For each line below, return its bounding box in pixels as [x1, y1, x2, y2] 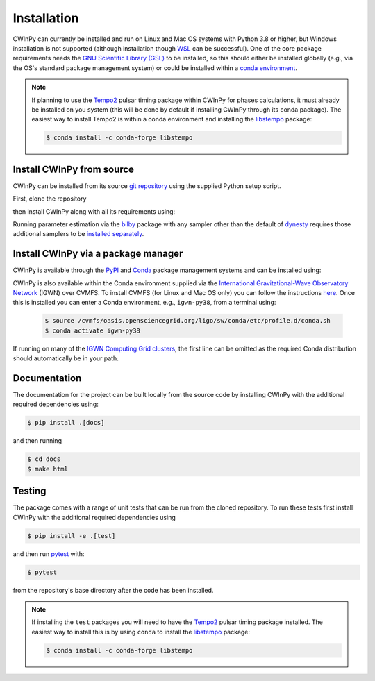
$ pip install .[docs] [27, 419, 105, 427]
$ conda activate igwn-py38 [44, 326, 140, 335]
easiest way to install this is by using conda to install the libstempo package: [31, 628, 250, 636]
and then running [12, 437, 62, 445]
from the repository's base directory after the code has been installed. [12, 586, 214, 594]
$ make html [27, 465, 69, 473]
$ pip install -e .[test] [27, 532, 116, 539]
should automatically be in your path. [12, 354, 119, 362]
